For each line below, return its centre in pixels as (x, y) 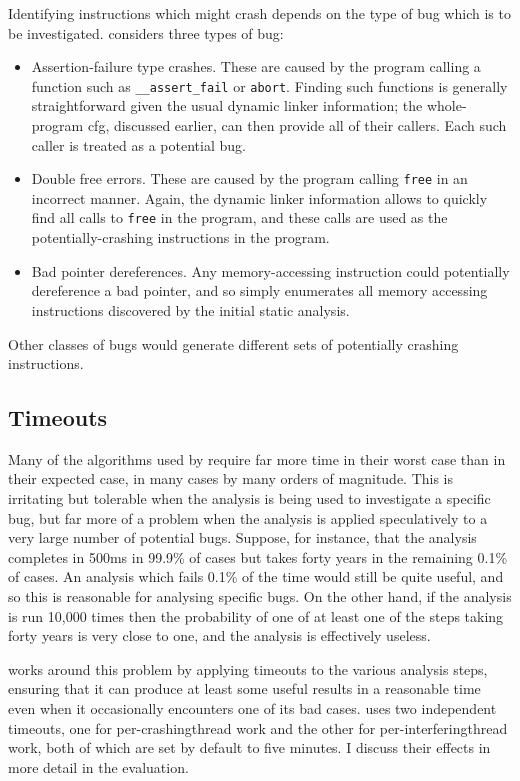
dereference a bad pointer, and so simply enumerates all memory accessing (259, 290)
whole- (446, 105)
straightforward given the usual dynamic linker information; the (227, 105)
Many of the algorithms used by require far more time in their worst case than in (257, 458)
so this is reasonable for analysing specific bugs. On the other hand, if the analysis (260, 596)
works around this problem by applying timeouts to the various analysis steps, (248, 668)
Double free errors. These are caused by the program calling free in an (249, 178)
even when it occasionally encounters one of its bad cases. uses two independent (252, 708)
